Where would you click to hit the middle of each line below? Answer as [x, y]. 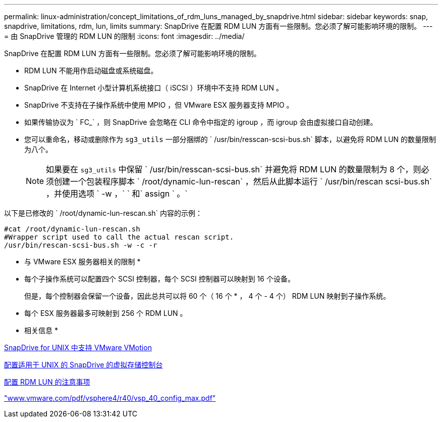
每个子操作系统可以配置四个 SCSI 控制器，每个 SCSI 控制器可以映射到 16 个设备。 [159, 279]
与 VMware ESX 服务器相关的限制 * [82, 262]
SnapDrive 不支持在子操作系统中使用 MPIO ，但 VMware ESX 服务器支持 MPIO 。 [159, 105]
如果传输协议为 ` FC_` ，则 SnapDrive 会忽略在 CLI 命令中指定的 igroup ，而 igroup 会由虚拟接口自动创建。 [201, 122]
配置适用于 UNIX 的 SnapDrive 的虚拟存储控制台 [84, 365]
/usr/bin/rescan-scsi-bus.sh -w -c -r [81, 245]
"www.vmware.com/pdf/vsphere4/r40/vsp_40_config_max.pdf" [110, 398]
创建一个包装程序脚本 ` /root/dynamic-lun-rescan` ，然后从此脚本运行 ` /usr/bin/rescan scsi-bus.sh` [243, 181]
